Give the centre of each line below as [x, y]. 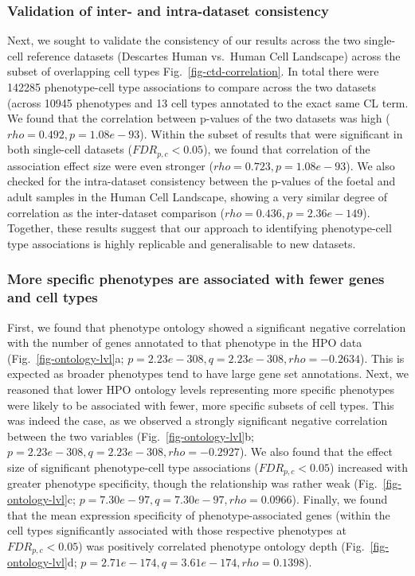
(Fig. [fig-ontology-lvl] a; [66, 358]
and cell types [53, 297]
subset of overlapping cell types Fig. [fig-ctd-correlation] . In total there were [193, 71]
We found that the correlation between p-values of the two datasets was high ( [199, 118]
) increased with [369, 467]
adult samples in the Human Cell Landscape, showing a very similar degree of [198, 197]
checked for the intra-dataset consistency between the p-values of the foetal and [202, 181]
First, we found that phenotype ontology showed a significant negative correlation [207, 327]
